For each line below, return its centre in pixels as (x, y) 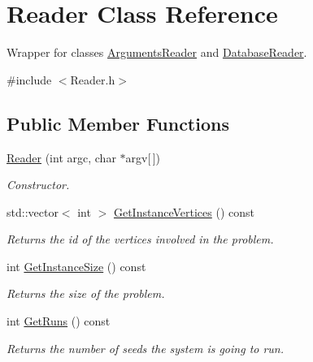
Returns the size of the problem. (86, 293)
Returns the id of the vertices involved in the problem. (140, 239)
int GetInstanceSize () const (76, 266)
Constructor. (38, 185)
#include (29, 79)
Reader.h (93, 79)
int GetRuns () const (59, 321)
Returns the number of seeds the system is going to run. (146, 348)
